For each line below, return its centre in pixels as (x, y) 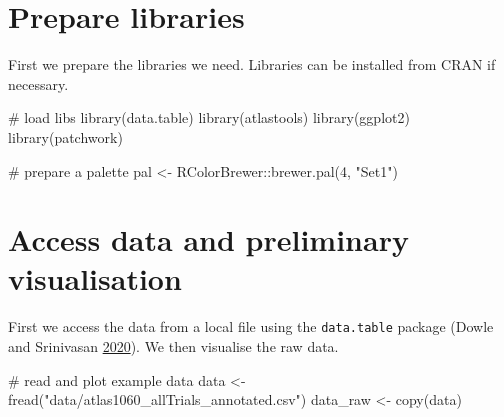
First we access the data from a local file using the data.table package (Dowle (251, 326)
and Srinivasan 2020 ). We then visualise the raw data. (173, 346)
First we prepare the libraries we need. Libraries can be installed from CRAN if (252, 64)
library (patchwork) (65, 136)
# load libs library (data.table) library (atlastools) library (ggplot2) (209, 117)
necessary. (38, 83)
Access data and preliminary (208, 239)
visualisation (95, 278)
